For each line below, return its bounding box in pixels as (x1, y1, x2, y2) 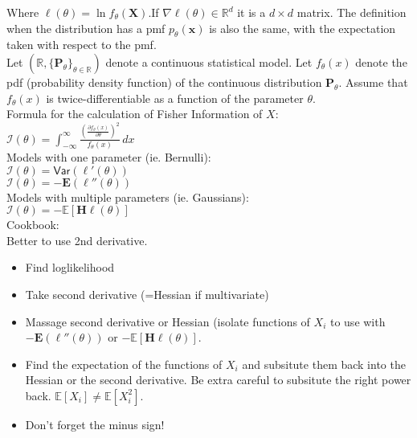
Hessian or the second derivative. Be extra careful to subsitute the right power (25, 371, 411, 388)
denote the (355, 53, 407, 70)
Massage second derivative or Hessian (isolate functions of (25, 313, 310, 330)
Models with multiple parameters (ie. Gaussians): (6, 188, 249, 205)
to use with (329, 313, 386, 330)
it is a (237, 4, 266, 20)
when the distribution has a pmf (6, 19, 166, 36)
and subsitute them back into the (242, 355, 406, 372)
